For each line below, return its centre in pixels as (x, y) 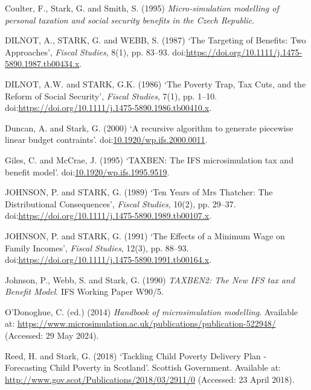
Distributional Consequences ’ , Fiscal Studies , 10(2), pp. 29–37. (120, 203)
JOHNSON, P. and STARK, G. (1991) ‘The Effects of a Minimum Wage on (145, 235)
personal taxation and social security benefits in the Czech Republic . (130, 20)
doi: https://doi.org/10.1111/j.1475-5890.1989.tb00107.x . (108, 215)
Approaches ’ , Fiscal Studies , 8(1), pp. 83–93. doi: (95, 52)
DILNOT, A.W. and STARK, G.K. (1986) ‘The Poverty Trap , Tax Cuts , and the (155, 83)
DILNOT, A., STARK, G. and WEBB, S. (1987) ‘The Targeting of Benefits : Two (155, 40)
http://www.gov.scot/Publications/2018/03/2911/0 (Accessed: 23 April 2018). (150, 379)
